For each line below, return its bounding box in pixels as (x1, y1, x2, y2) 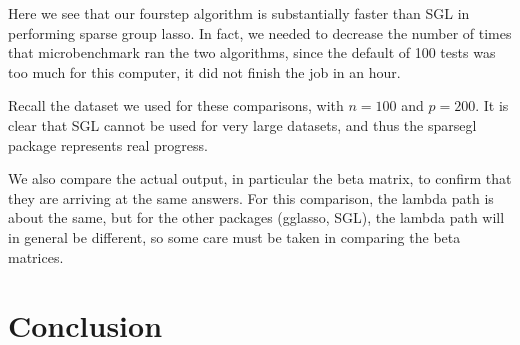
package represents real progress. (8, 134, 208, 155)
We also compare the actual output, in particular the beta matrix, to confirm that (8, 168, 512, 189)
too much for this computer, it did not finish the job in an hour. (8, 61, 401, 82)
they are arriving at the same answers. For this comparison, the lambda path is (8, 187, 494, 208)
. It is (475, 95, 509, 116)
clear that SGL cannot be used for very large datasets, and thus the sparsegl (8, 114, 477, 135)
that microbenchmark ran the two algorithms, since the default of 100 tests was (8, 42, 496, 63)
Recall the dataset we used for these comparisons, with (8, 95, 344, 116)
